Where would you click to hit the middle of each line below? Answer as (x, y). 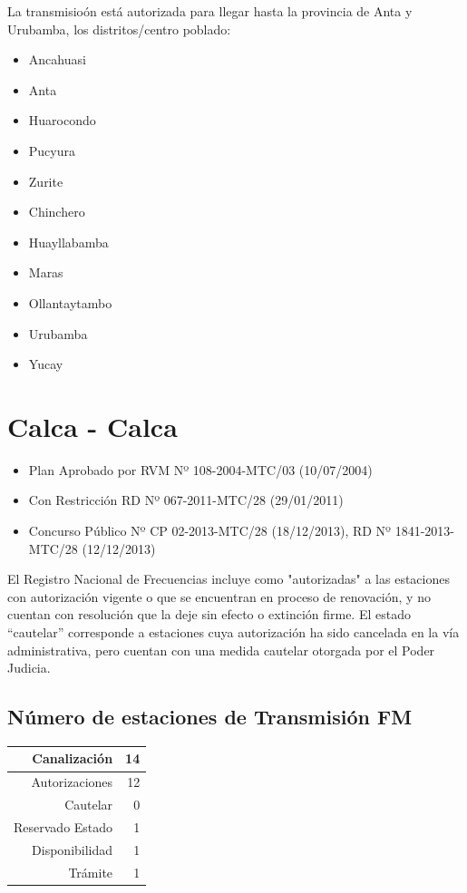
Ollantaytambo (70, 302)
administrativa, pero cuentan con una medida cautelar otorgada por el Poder (221, 650)
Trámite (91, 872)
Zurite (46, 181)
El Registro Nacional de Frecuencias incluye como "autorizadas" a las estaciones (229, 579)
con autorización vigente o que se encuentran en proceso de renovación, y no (219, 596)
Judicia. (29, 668)
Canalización (73, 758)
